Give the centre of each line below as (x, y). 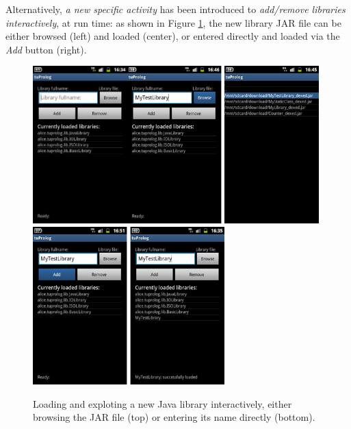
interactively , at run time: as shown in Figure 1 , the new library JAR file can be (173, 22)
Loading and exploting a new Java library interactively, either (162, 403)
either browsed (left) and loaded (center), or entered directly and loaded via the (173, 36)
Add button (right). (46, 49)
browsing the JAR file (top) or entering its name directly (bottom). (174, 417)
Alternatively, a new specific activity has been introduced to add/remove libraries (175, 9)
